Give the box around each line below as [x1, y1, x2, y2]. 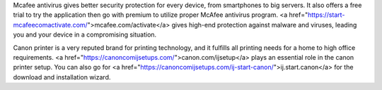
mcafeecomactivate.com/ [13, 20, 88, 29]
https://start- [308, 11, 345, 19]
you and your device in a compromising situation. [13, 30, 157, 39]
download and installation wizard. [13, 72, 111, 81]
